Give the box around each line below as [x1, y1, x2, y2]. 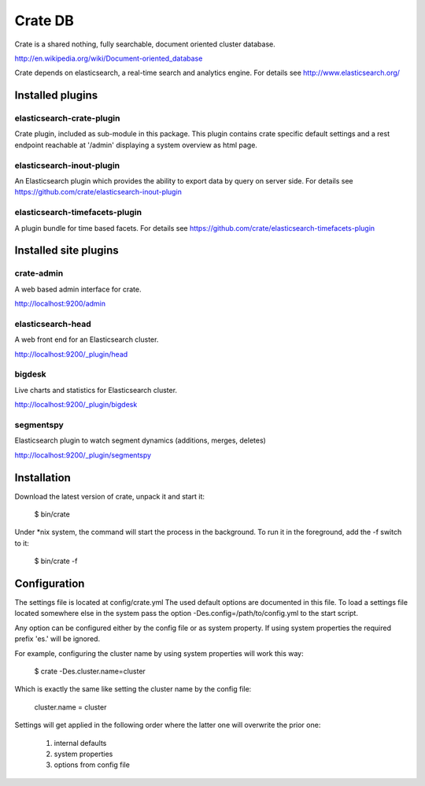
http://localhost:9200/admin [14, 299, 106, 309]
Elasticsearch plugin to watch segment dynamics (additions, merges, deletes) [14, 436, 267, 445]
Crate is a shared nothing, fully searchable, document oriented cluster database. [14, 39, 275, 49]
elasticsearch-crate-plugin [14, 113, 120, 124]
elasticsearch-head [14, 318, 92, 329]
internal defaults [54, 738, 107, 747]
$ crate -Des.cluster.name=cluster [34, 666, 146, 677]
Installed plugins [14, 89, 98, 102]
